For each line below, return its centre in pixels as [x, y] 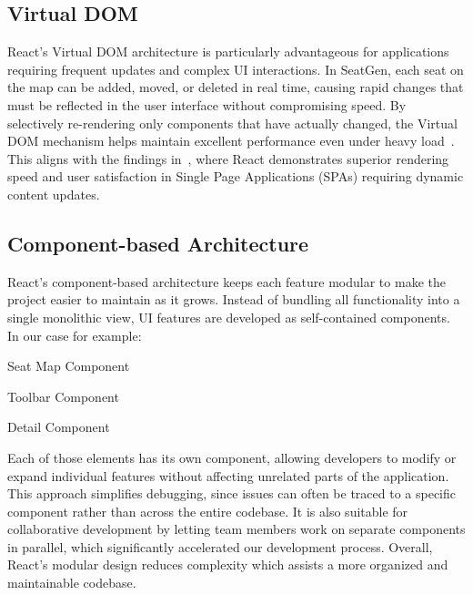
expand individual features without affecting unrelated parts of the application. [228, 475]
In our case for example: [75, 335]
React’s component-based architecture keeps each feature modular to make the [226, 281]
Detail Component [59, 427]
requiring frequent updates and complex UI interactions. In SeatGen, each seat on [236, 69]
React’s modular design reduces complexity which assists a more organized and [228, 564]
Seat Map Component [69, 366]
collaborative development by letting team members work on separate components [236, 529]
